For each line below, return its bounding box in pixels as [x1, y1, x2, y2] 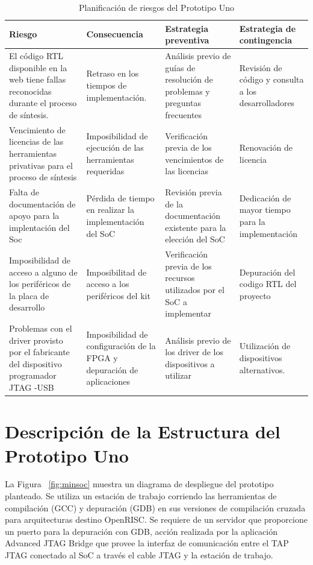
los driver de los [165, 346, 223, 358]
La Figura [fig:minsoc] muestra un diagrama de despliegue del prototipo [5, 478, 274, 490]
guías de [165, 61, 196, 74]
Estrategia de [239, 22, 296, 34]
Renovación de [239, 141, 293, 154]
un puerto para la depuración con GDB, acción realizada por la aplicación [5, 525, 277, 537]
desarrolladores [239, 96, 295, 109]
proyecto [239, 289, 271, 301]
